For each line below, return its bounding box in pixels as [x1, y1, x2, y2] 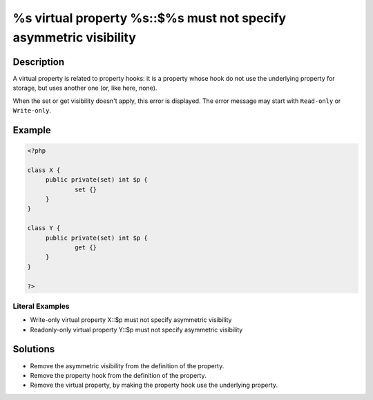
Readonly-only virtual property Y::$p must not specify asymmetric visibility [30, 325, 243, 334]
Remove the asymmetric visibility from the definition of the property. [30, 361, 224, 370]
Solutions [12, 343, 55, 355]
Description [12, 56, 65, 68]
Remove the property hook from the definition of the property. [30, 371, 207, 379]
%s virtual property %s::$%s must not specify [12, 10, 287, 26]
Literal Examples [12, 301, 70, 311]
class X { [27, 166, 61, 174]
